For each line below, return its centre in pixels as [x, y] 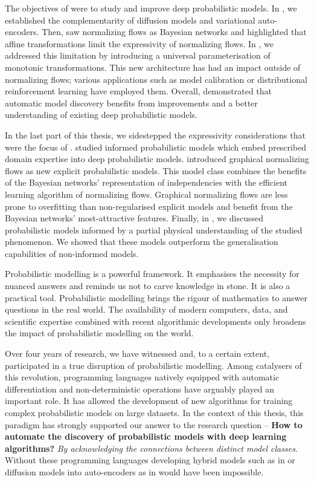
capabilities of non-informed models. [72, 253]
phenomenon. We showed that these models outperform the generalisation [142, 242]
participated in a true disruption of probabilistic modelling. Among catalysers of [153, 365]
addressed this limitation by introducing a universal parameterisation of [138, 55]
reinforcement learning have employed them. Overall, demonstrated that [139, 91]
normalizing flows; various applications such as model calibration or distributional [156, 79]
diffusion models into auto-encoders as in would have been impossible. [134, 471]
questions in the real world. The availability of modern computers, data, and [146, 309]
